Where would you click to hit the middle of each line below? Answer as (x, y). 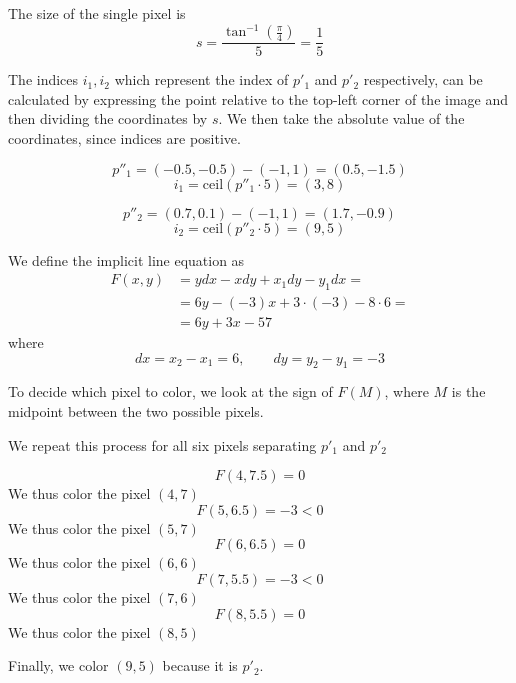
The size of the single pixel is (97, 13)
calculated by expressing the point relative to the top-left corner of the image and (258, 98)
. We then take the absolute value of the (341, 118)
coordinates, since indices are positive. (124, 137)
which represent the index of (201, 79)
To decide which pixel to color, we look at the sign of (170, 391)
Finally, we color (58, 665)
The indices (43, 79)
